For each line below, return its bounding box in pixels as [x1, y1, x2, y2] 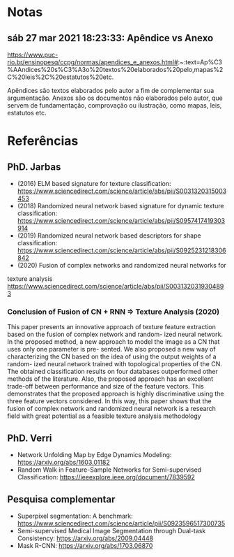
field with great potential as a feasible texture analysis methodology [7, 412, 201, 420]
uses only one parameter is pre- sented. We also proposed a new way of [7, 345, 216, 354]
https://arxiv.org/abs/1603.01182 [17, 458, 110, 467]
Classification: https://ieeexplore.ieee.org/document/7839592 [17, 473, 195, 482]
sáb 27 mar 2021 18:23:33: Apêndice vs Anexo [7, 32, 214, 44]
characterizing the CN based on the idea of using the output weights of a [7, 352, 217, 361]
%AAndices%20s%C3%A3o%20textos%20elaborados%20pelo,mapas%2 [7, 66, 224, 73]
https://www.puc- [7, 50, 58, 59]
